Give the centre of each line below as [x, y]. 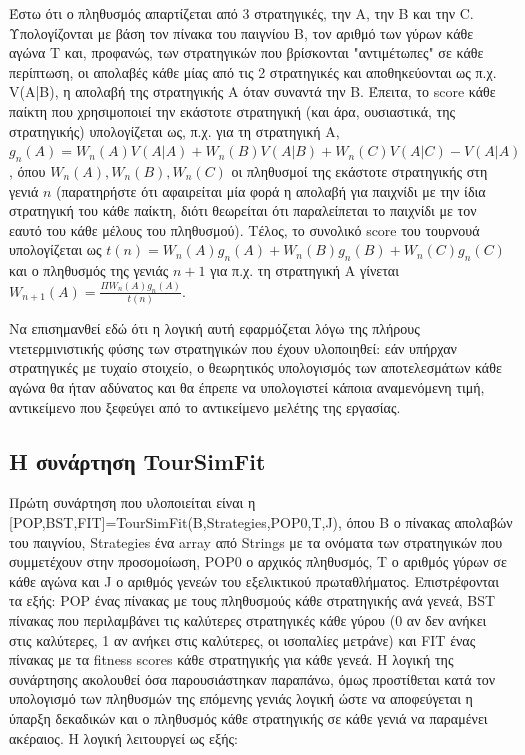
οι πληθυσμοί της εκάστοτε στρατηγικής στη [359, 170]
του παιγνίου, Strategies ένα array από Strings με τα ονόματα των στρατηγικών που [256, 541]
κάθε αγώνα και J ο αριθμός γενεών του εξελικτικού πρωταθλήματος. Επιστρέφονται [254, 580]
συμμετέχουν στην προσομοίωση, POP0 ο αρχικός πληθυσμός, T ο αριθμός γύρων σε [258, 561]
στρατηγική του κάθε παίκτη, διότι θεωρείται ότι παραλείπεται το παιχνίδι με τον [243, 210]
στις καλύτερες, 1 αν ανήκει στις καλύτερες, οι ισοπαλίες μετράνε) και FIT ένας [242, 639]
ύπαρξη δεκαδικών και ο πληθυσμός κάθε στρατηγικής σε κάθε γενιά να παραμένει [248, 717]
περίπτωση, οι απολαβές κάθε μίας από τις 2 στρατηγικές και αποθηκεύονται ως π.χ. [253, 71]
